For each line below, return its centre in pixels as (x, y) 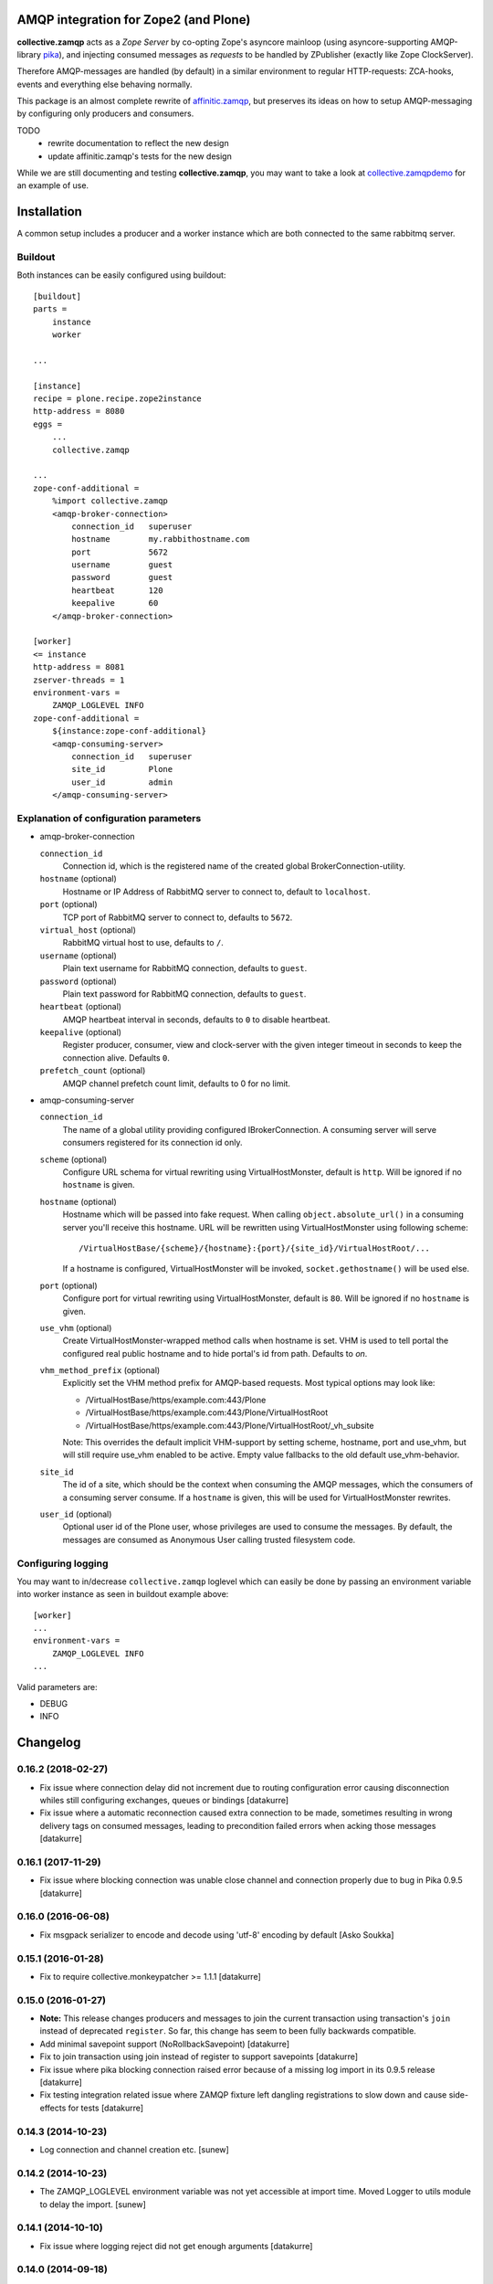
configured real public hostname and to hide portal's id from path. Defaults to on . (215, 1353)
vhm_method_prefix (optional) (100, 1370)
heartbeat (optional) (81, 1007)
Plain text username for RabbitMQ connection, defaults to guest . (185, 968)
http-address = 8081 (79, 667)
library (29, 54)
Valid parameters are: (57, 1687)
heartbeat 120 (117, 590)
